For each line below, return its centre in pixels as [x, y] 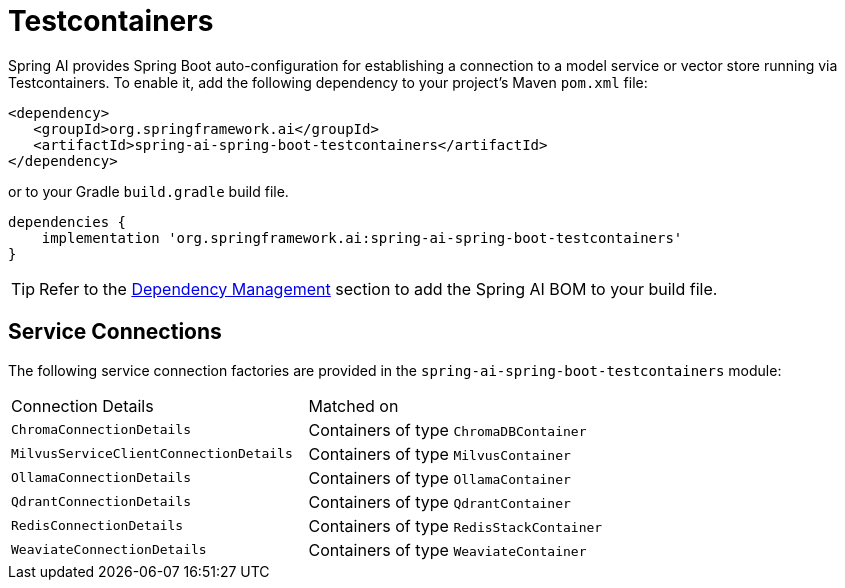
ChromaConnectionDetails [101, 430]
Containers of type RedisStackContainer [455, 525]
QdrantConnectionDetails [101, 502]
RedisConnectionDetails [97, 526]
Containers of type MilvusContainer [439, 453]
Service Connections [115, 332]
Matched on [353, 405]
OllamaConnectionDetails [101, 478]
